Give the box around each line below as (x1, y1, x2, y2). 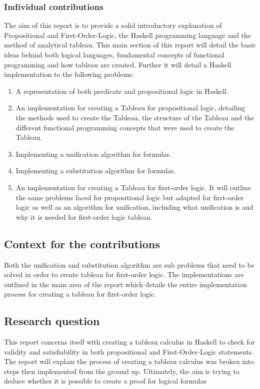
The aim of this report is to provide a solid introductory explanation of (4, 20, 222, 30)
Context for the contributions (4, 236, 160, 251)
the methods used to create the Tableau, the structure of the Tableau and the (15, 112, 254, 122)
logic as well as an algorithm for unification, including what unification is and (15, 202, 253, 212)
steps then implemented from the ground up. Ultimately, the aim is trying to (4, 366, 239, 376)
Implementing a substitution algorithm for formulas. (15, 165, 176, 176)
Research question (4, 313, 100, 329)
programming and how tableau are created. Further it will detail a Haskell (4, 59, 231, 69)
